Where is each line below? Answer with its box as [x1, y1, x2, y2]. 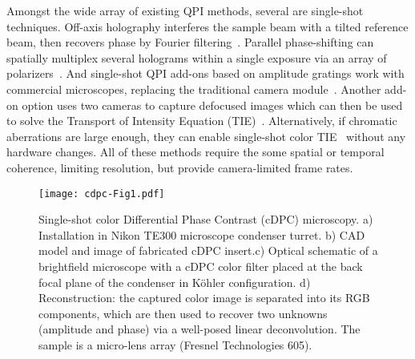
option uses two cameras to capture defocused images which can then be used [22, 96, 403, 113]
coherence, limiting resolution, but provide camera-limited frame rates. [6, 159, 353, 175]
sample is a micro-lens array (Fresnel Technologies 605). [38, 336, 312, 353]
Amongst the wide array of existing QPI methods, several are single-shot [6, 2, 364, 18]
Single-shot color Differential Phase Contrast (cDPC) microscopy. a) [38, 211, 373, 228]
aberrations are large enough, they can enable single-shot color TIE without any [6, 127, 406, 144]
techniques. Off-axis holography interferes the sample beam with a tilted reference [6, 18, 409, 34]
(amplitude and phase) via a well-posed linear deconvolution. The [38, 321, 361, 337]
